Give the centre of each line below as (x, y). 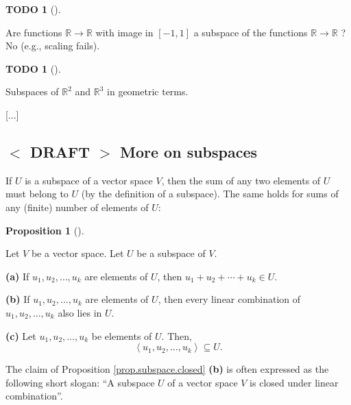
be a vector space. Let (77, 253)
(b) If (18, 299)
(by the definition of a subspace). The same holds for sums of (210, 194)
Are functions (34, 32)
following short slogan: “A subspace (80, 382)
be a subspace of (171, 253)
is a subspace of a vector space (89, 180)
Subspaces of (32, 91)
